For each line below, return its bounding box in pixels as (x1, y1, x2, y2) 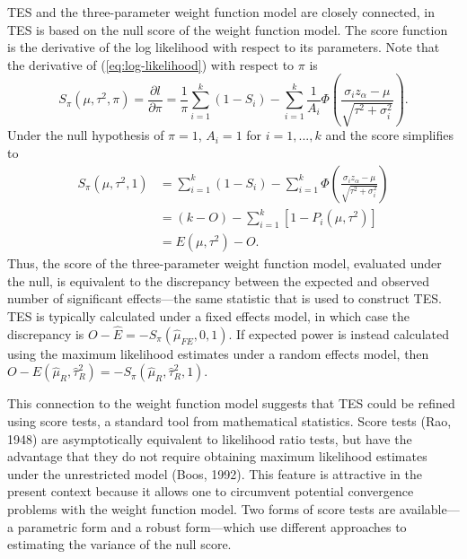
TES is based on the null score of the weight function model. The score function (7, 20, 448, 39)
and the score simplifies (325, 126, 454, 144)
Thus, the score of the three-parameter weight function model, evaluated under (7, 254, 442, 273)
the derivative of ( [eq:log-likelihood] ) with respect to (7, 55, 295, 74)
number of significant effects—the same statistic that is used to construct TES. (7, 289, 442, 308)
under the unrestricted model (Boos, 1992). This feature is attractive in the (7, 464, 422, 483)
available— (399, 499, 460, 518)
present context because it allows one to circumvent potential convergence (7, 482, 414, 501)
